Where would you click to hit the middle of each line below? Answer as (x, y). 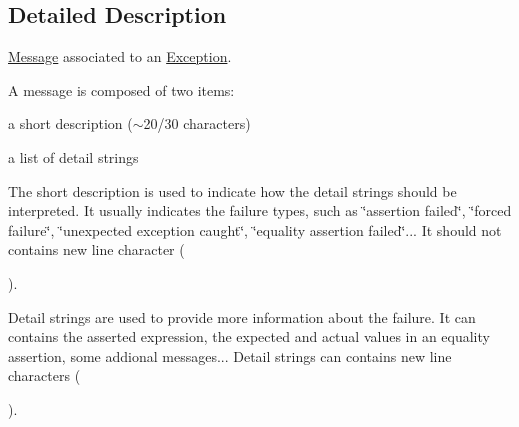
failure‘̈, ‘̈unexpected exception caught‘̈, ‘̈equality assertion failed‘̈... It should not (255, 229)
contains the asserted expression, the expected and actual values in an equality (249, 336)
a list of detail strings (73, 156)
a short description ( (70, 123)
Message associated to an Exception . (120, 56)
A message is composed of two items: (121, 89)
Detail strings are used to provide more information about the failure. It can (242, 316)
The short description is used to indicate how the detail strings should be (232, 190)
